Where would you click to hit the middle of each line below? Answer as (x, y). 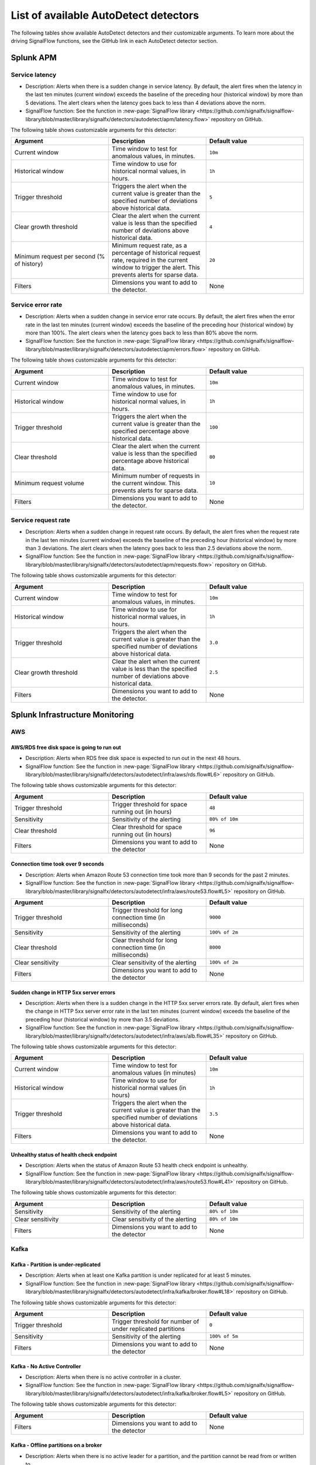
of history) (29, 264)
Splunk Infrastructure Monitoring (72, 715)
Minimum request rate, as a (150, 246)
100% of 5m (224, 1336)
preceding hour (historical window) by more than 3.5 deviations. (103, 1019)
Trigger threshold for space (150, 804)
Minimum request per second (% (60, 257)
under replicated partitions (149, 1328)
